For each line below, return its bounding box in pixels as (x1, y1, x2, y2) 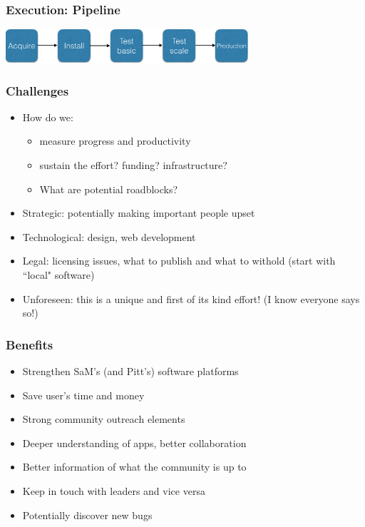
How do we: (22, 109, 73, 124)
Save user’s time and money (22, 387, 145, 402)
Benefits (6, 335, 53, 353)
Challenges (6, 81, 69, 99)
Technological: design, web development (22, 229, 196, 244)
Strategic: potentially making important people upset (22, 205, 255, 220)
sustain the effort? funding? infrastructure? (39, 158, 227, 173)
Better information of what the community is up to (22, 459, 247, 474)
